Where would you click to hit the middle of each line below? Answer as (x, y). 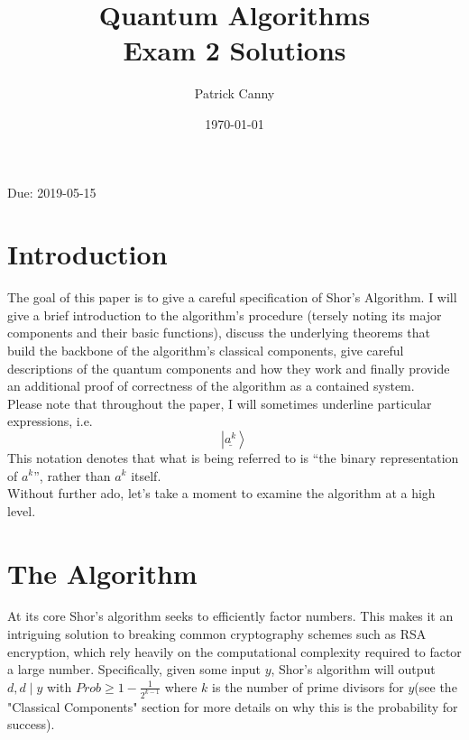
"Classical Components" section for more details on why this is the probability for (233, 706)
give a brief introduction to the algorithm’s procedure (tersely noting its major (225, 314)
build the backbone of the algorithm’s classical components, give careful (206, 350)
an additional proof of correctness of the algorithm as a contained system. (211, 386)
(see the (436, 686)
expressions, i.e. (50, 421)
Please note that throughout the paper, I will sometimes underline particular (220, 403)
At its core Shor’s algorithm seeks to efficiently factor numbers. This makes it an (230, 616)
